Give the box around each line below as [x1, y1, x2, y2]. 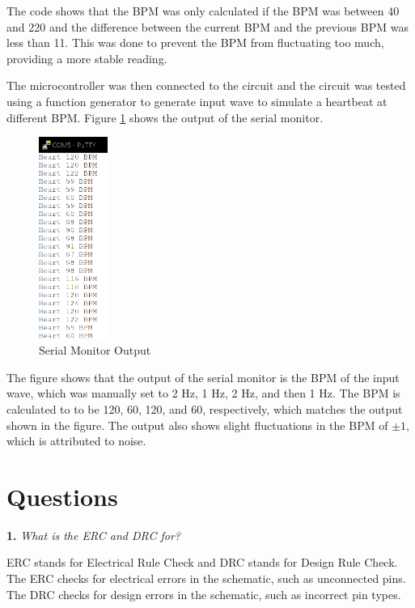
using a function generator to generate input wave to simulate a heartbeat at [6, 92, 387, 109]
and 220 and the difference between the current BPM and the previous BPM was [6, 18, 409, 35]
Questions [6, 479, 118, 512]
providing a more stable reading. [6, 49, 167, 66]
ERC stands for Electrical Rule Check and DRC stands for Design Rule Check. [6, 554, 398, 571]
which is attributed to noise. [6, 432, 146, 449]
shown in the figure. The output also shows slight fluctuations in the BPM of [6, 416, 388, 433]
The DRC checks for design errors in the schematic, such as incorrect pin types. [6, 585, 401, 602]
